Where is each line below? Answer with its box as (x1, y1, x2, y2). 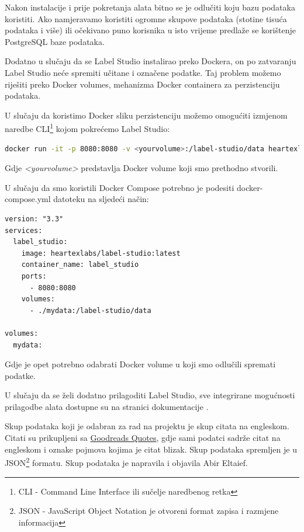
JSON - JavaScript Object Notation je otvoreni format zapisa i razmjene (18, 505, 279, 517)
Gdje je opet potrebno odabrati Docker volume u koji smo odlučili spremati (5, 358, 276, 370)
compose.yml (5, 193, 51, 205)
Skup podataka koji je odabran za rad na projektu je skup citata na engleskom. (5, 420, 289, 432)
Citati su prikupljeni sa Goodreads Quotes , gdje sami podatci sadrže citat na (5, 432, 281, 444)
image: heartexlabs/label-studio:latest (21, 249, 181, 258)
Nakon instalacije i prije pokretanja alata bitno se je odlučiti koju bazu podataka (5, 1, 295, 13)
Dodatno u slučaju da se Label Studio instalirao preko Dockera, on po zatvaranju (5, 55, 296, 67)
